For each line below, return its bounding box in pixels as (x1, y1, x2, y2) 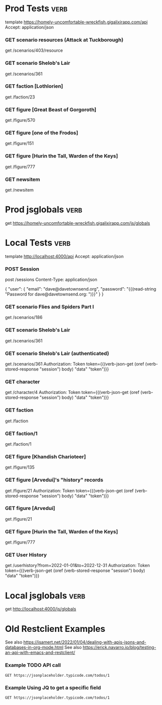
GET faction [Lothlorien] (5, 83, 63, 90)
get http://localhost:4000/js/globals (5, 606, 76, 612)
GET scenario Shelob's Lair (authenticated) (5, 350, 109, 356)
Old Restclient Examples (5, 623, 106, 634)
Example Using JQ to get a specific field (5, 684, 101, 691)
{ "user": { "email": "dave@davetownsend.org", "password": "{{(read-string (5, 286, 157, 292)
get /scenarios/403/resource (5, 47, 63, 54)
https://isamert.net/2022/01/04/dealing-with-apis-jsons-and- (23, 639, 146, 645)
